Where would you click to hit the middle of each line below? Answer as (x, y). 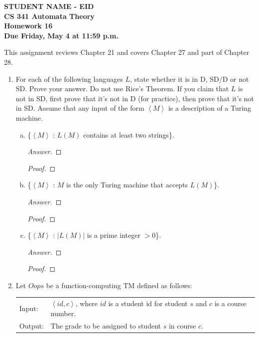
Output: (31, 325)
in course (182, 325)
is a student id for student (148, 303)
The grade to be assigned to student (106, 325)
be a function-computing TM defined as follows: (119, 285)
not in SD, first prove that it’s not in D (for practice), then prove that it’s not (135, 98)
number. (63, 313)
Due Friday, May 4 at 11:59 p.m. (61, 35)
